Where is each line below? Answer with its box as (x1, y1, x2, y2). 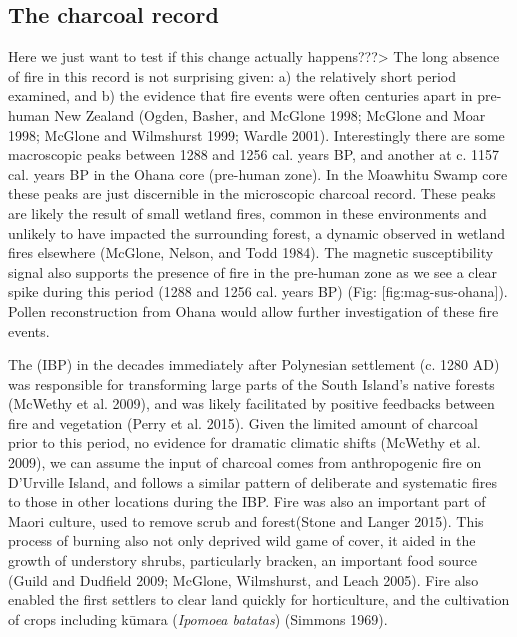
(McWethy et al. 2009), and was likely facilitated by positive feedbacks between (8, 393, 495, 414)
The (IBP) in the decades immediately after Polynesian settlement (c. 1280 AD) (8, 354, 500, 375)
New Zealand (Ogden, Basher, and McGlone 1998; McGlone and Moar (54, 104, 486, 125)
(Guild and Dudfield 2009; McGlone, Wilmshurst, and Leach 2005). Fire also (8, 569, 479, 590)
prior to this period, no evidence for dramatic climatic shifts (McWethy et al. (8, 432, 481, 453)
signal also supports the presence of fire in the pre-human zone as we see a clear (8, 261, 498, 282)
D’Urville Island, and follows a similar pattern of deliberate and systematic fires (8, 471, 497, 492)
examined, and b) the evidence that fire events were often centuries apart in (8, 85, 473, 106)
